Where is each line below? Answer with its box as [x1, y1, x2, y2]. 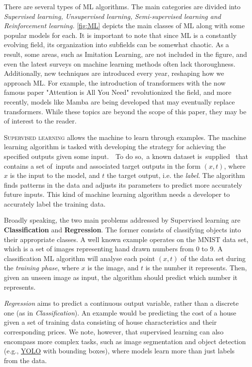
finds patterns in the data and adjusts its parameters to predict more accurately [4, 179, 242, 190]
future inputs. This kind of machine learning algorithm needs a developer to [4, 189, 230, 199]
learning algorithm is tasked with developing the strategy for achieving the [4, 141, 226, 152]
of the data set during [181, 253, 246, 263]
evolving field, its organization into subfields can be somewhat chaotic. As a [4, 39, 229, 50]
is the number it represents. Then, [145, 262, 247, 273]
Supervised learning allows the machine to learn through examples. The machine [4, 132, 246, 142]
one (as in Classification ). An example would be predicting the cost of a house [4, 307, 236, 317]
